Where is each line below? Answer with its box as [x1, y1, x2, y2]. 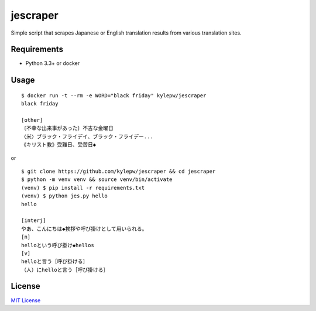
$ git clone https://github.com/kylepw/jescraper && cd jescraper [21, 168, 216, 175]
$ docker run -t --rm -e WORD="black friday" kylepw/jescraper [21, 92, 207, 99]
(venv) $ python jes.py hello [21, 193, 108, 199]
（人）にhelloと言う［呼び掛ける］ [21, 266, 109, 273]
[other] [21, 117, 43, 124]
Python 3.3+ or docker [25, 60, 80, 67]
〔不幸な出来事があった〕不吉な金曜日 [21, 125, 114, 132]
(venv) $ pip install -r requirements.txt [21, 184, 145, 191]
